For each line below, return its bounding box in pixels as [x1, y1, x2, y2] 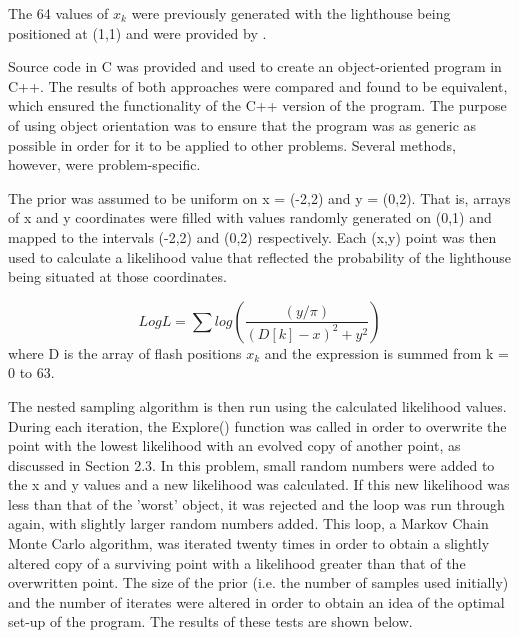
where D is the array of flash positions [8, 342, 242, 363]
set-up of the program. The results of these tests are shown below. [8, 611, 413, 632]
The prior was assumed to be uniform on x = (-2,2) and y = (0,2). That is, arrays [8, 187, 511, 208]
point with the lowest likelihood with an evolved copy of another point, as [8, 435, 461, 456]
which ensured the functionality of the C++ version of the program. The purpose [8, 95, 507, 116]
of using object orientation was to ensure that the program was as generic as [8, 114, 477, 135]
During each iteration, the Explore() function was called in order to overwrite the [8, 415, 507, 436]
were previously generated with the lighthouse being [131, 3, 451, 23]
